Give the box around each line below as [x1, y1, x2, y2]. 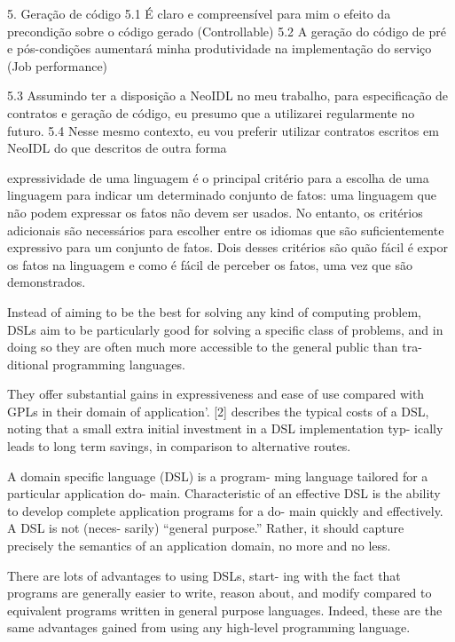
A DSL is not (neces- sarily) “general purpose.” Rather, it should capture [7, 519, 404, 537]
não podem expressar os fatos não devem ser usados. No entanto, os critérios [7, 202, 423, 221]
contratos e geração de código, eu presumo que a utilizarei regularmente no [7, 103, 415, 122]
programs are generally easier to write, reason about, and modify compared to [7, 583, 432, 602]
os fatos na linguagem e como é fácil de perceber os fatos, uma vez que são [7, 255, 412, 273]
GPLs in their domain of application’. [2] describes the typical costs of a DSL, [7, 401, 429, 420]
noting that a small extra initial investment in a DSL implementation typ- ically [7, 419, 443, 438]
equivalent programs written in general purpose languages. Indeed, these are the [7, 600, 443, 619]
